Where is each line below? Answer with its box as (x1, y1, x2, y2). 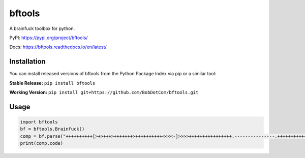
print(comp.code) (20, 140, 64, 146)
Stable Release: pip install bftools (9, 80, 96, 86)
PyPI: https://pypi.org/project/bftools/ (9, 35, 88, 41)
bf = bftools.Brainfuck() (20, 126, 85, 132)
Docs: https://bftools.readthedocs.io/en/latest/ (9, 44, 107, 50)
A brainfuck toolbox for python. (9, 25, 75, 31)
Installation (9, 57, 46, 66)
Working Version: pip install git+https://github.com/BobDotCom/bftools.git (9, 89, 199, 96)
